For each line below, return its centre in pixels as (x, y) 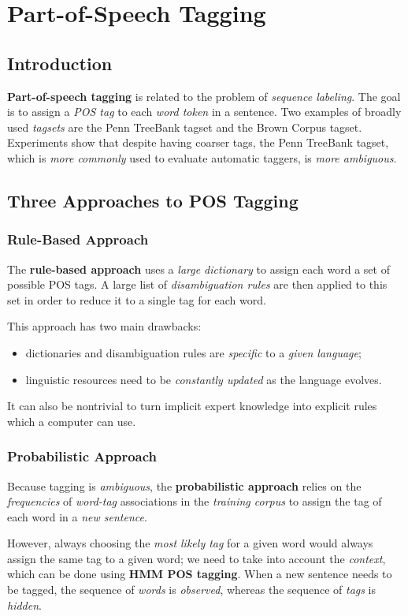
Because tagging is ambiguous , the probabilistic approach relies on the (184, 485)
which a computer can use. (72, 421)
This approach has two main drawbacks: (104, 326)
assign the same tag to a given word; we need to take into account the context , (197, 558)
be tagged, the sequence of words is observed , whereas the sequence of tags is (192, 590)
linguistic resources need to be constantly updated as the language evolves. (204, 379)
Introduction (60, 63)
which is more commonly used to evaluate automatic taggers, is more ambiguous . (202, 157)
